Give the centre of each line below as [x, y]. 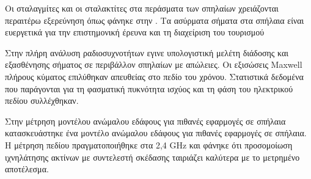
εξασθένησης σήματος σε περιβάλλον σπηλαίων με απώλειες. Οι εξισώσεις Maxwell [154, 64]
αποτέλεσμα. [27, 169]
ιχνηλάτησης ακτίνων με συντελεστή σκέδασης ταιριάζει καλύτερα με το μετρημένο [152, 157]
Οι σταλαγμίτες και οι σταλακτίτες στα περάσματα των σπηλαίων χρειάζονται [142, 8]
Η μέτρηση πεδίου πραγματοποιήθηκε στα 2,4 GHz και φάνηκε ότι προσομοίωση [149, 144]
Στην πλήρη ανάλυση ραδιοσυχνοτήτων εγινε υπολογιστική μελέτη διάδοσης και [147, 52]
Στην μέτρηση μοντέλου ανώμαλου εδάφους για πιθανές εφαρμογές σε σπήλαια [145, 121]
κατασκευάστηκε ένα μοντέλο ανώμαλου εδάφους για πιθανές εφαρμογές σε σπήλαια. [156, 133]
